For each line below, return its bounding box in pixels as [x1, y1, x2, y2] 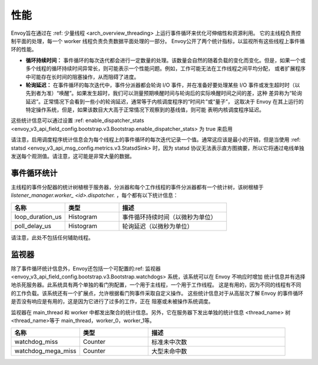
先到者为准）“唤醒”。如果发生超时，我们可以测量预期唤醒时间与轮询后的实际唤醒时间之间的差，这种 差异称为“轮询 [25, 90, 303, 97]
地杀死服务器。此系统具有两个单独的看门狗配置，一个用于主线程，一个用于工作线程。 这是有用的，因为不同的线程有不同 [11, 281, 302, 288]
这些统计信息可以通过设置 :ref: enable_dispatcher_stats [11, 117, 144, 124]
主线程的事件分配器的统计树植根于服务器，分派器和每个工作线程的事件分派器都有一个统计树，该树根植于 [11, 183, 264, 190]
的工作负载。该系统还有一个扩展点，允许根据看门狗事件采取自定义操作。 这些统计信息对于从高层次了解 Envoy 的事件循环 [11, 290, 303, 297]
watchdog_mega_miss [14, 347, 77, 355]
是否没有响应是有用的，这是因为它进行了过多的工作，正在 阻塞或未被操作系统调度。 [11, 298, 214, 305]
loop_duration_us [14, 212, 62, 221]
